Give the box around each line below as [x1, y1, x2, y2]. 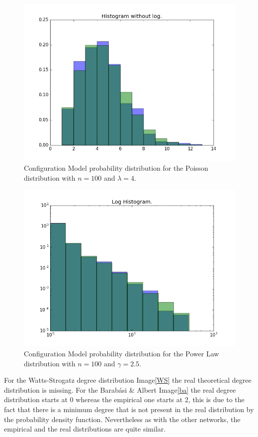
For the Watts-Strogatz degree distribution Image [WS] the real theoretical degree [4, 375, 252, 385]
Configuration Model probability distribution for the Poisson [24, 162, 208, 173]
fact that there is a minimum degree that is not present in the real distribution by [4, 404, 254, 415]
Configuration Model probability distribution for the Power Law [24, 348, 219, 359]
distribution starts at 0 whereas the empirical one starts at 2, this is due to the [4, 394, 245, 405]
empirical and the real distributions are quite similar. [4, 424, 166, 434]
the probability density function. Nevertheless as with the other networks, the [4, 414, 241, 424]
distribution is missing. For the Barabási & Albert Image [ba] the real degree [4, 384, 236, 395]
